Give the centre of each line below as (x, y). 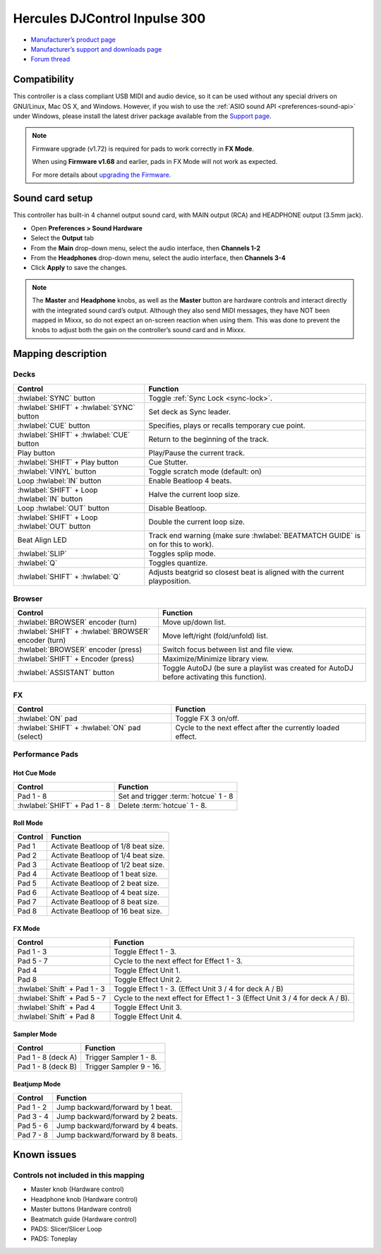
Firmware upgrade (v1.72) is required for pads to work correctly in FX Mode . (143, 148)
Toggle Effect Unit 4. (148, 1016)
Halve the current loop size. (194, 494)
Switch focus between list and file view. (228, 650)
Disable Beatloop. (178, 508)
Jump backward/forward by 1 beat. (115, 1107)
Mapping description (60, 354)
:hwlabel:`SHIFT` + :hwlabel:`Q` (69, 576)
